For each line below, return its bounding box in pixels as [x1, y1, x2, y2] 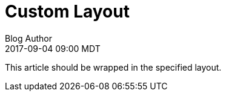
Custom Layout [5, 1, 130, 22]
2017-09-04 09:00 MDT [5, 43, 101, 54]
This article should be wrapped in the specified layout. [5, 62, 222, 72]
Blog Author [5, 33, 52, 43]
